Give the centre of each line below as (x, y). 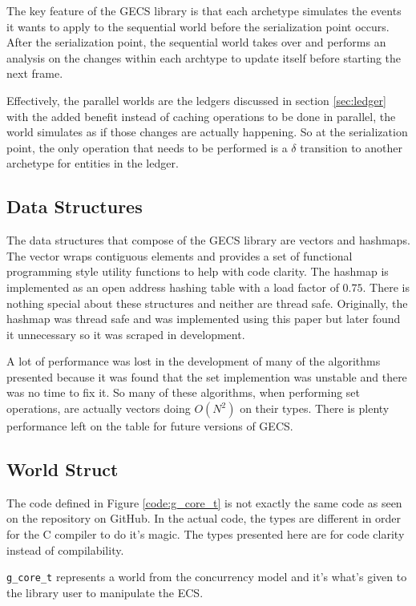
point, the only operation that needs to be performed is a (147, 147)
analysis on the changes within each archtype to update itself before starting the (204, 57)
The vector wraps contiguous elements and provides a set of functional (180, 255)
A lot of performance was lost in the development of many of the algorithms (194, 361)
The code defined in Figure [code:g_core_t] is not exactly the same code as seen (204, 502)
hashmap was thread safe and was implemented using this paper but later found (204, 319)
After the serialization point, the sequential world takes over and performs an (196, 42)
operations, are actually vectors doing (99, 408)
